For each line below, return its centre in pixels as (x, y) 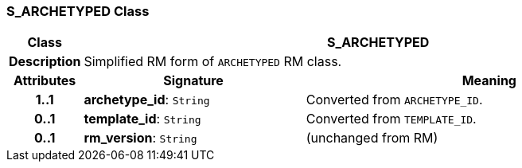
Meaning (489, 81)
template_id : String (142, 119)
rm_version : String (140, 138)
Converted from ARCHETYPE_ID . (394, 100)
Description (45, 62)
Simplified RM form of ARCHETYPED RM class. (213, 62)
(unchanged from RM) (372, 138)
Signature (193, 81)
